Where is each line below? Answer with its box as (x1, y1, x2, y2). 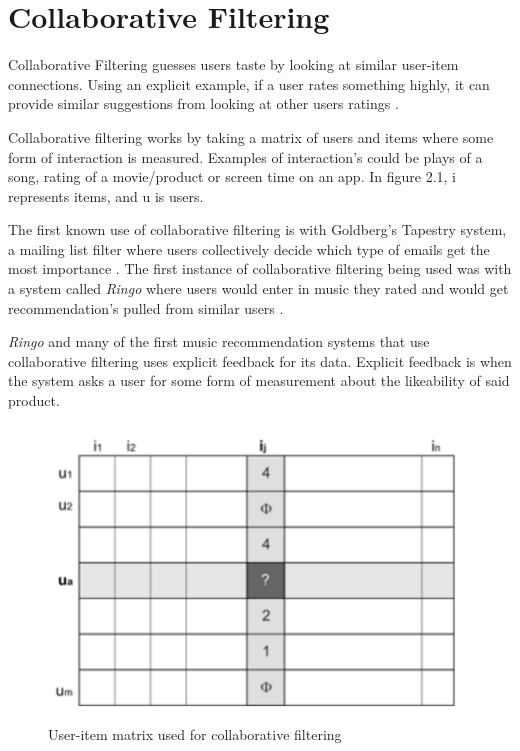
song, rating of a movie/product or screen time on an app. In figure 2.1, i (8, 166, 456, 187)
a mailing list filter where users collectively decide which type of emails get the (8, 238, 490, 259)
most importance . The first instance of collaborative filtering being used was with (8, 258, 512, 279)
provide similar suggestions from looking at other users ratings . (8, 93, 399, 114)
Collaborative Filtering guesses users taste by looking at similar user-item (8, 54, 459, 75)
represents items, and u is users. (8, 185, 204, 206)
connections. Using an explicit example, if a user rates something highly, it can (8, 73, 490, 94)
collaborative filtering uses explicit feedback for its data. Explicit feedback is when (8, 350, 512, 371)
